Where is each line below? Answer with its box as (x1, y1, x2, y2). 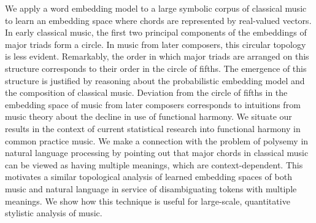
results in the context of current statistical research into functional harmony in (5, 122, 301, 135)
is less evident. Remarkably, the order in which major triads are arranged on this (5, 50, 309, 63)
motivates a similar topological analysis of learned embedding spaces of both (5, 170, 292, 183)
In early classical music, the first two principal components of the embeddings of (5, 26, 307, 39)
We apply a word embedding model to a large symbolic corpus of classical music (5, 2, 307, 14)
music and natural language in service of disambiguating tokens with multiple (5, 182, 297, 195)
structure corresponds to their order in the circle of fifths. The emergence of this (5, 61, 307, 74)
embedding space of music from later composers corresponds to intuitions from (5, 98, 301, 111)
